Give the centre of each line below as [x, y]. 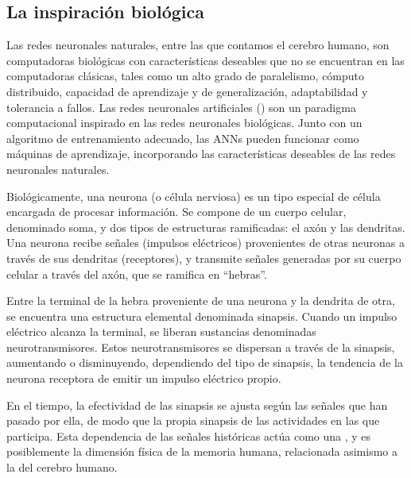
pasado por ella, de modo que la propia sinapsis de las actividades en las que [193, 420]
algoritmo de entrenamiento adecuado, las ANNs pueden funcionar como [183, 138]
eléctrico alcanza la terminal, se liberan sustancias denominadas [161, 332]
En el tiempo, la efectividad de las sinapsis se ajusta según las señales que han [197, 405]
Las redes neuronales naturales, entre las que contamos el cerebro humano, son [198, 45]
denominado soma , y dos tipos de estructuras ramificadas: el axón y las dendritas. [206, 227]
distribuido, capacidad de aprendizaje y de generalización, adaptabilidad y [187, 91]
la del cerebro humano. [62, 467]
